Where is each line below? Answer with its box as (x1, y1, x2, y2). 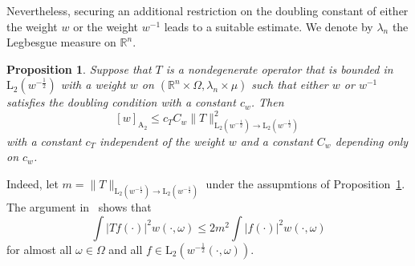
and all (108, 240, 143, 257)
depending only (335, 132, 409, 149)
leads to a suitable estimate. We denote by (164, 18, 373, 34)
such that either (251, 76, 328, 93)
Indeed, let (6, 175, 59, 191)
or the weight (73, 18, 139, 34)
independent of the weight (99, 132, 225, 149)
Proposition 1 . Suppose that (6, 60, 152, 77)
